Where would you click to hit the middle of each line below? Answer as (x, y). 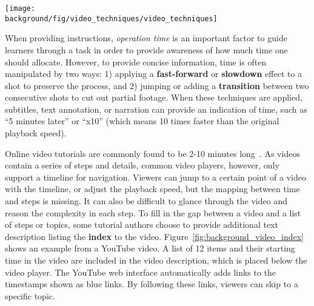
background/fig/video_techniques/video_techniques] (111, 18)
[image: (20, 8)
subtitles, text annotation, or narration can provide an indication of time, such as (156, 109)
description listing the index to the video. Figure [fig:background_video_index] (155, 236)
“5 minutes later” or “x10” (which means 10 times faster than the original (142, 121)
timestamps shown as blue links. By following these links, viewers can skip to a (152, 284)
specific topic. (30, 295)
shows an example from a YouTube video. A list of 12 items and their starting (150, 248)
